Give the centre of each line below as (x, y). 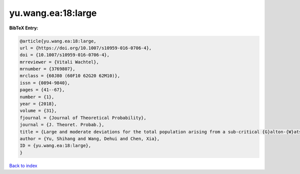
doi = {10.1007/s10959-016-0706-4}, (65, 55)
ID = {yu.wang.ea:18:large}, (55, 146)
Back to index (23, 166)
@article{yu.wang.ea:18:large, (58, 41)
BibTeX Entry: (24, 28)
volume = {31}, (38, 111)
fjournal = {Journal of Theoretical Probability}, (83, 118)
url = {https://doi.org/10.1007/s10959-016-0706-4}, (86, 48)
